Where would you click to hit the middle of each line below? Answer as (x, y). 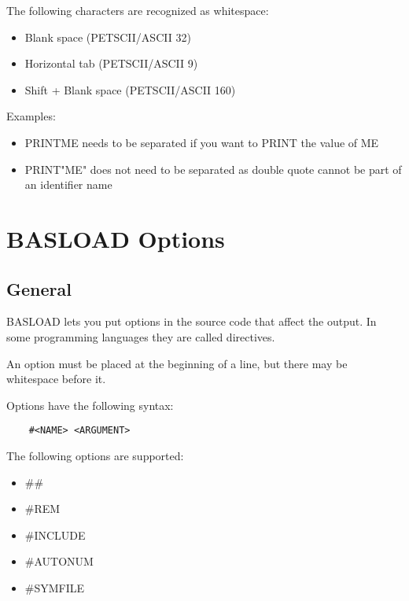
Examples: (31, 116)
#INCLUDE (55, 535)
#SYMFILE (55, 587)
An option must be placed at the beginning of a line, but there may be (177, 363)
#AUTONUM (59, 561)
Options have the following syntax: (90, 405)
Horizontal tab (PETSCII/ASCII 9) (111, 63)
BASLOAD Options (116, 238)
